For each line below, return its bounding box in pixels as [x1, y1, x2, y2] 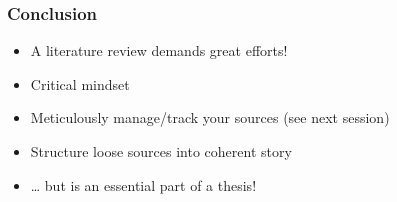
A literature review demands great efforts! [30, 40, 288, 61]
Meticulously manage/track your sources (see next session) [30, 107, 390, 128]
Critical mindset [30, 73, 130, 94]
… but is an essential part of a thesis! [30, 174, 257, 195]
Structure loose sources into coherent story [30, 141, 292, 161]
